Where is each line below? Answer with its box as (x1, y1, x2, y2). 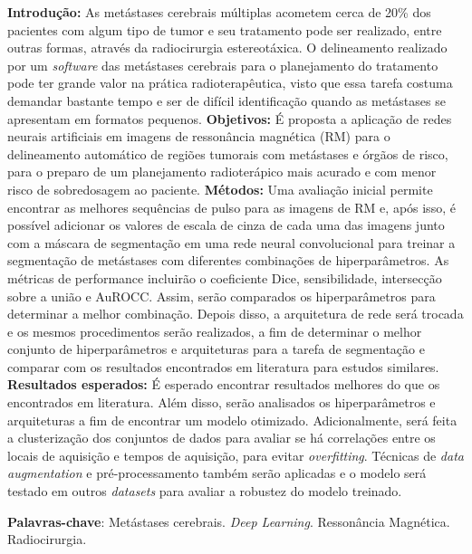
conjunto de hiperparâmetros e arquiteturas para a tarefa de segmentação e (7, 339, 425, 358)
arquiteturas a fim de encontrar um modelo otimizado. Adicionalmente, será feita (7, 410, 458, 429)
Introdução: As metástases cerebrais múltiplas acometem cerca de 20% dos (7, 3, 431, 21)
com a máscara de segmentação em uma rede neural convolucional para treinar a (7, 233, 456, 252)
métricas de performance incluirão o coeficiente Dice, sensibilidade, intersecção (7, 268, 442, 287)
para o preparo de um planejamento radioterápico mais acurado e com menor (7, 162, 437, 181)
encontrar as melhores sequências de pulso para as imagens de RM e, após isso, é (7, 197, 456, 216)
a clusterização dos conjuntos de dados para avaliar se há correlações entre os (7, 428, 436, 447)
